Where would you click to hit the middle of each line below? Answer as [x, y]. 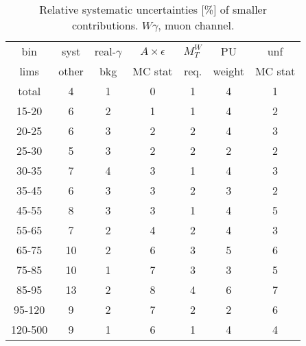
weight [228, 71]
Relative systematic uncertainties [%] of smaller [153, 9]
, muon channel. [196, 25]
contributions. [105, 25]
